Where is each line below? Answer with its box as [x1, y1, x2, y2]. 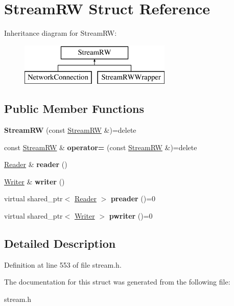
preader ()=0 [110, 193, 156, 204]
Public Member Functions [4, 101, 144, 116]
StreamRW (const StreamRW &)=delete [4, 125, 136, 135]
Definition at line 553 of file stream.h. [4, 259, 122, 270]
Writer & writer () [4, 176, 65, 186]
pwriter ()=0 [109, 210, 153, 221]
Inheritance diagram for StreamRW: [4, 28, 117, 38]
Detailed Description [4, 236, 116, 251]
